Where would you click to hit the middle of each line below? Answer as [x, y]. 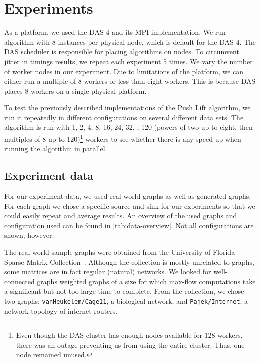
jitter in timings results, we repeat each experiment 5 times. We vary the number [129, 61]
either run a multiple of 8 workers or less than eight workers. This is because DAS [130, 81]
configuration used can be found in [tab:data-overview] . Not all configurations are [129, 225]
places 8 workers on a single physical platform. [76, 90]
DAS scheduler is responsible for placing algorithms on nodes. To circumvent [122, 52]
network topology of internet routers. [61, 310]
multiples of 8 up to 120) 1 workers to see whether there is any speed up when [123, 138]
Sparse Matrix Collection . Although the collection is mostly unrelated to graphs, [129, 262]
